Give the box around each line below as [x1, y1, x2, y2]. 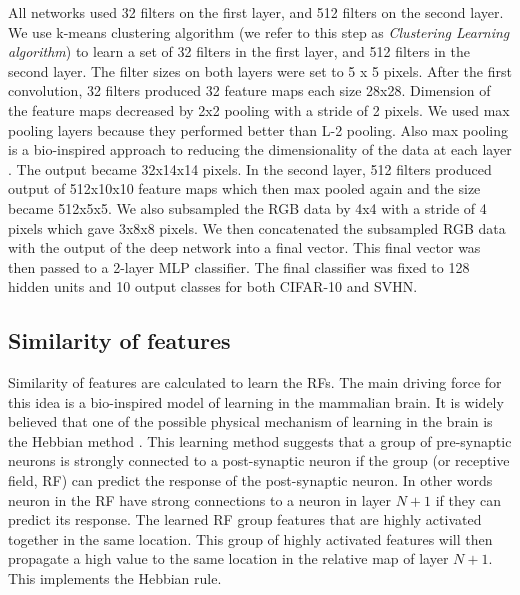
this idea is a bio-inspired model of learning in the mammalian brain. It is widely [8, 391, 504, 412]
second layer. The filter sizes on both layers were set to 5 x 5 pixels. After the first [8, 60, 512, 81]
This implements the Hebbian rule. [8, 568, 222, 589]
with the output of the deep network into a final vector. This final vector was [8, 237, 481, 258]
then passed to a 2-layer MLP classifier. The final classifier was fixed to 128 [8, 256, 470, 277]
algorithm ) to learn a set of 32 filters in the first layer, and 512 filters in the [8, 41, 470, 62]
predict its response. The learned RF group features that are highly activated [8, 509, 482, 530]
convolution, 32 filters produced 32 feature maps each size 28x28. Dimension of [8, 80, 491, 101]
